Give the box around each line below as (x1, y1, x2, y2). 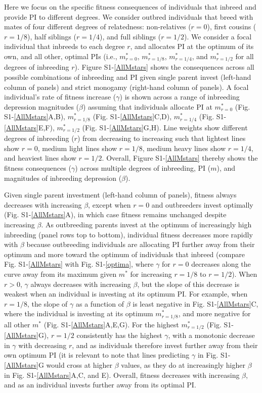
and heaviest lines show (4, 153, 76, 163)
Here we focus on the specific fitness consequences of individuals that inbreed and (4, 2, 256, 12)
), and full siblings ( (99, 31, 161, 41)
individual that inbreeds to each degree (4, 41, 125, 52)
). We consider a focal (184, 31, 252, 41)
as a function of (75, 298, 124, 309)
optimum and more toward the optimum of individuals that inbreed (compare (4, 249, 245, 259)
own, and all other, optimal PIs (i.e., (4, 51, 117, 61)
